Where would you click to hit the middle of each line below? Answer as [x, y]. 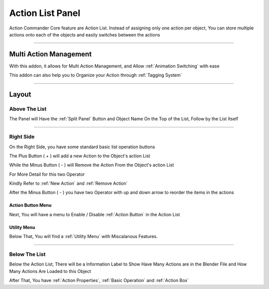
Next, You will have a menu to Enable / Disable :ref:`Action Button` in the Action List [95, 214]
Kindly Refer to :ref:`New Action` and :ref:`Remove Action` [68, 183]
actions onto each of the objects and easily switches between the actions [85, 34]
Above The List [28, 109]
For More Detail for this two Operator [47, 174]
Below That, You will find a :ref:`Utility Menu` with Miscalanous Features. [83, 237]
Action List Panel [45, 13]
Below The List [27, 255]
